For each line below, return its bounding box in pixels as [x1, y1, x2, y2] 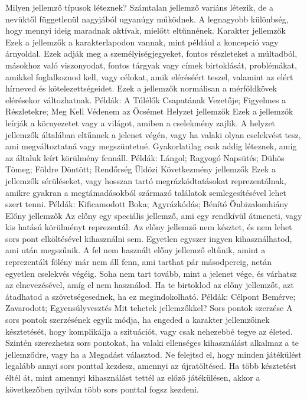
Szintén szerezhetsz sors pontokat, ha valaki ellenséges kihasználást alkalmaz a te [5, 336, 299, 349]
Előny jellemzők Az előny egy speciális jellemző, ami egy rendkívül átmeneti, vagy [5, 209, 302, 221]
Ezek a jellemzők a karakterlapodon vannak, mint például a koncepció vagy [5, 35, 279, 48]
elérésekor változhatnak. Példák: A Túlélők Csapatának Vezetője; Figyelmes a [5, 93, 286, 106]
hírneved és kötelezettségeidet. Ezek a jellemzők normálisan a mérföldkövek [5, 82, 277, 94]
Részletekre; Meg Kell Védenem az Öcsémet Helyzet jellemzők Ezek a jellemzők [5, 105, 293, 117]
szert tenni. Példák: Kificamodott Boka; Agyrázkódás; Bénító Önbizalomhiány [5, 198, 289, 210]
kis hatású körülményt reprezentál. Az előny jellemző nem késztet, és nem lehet [5, 221, 292, 233]
